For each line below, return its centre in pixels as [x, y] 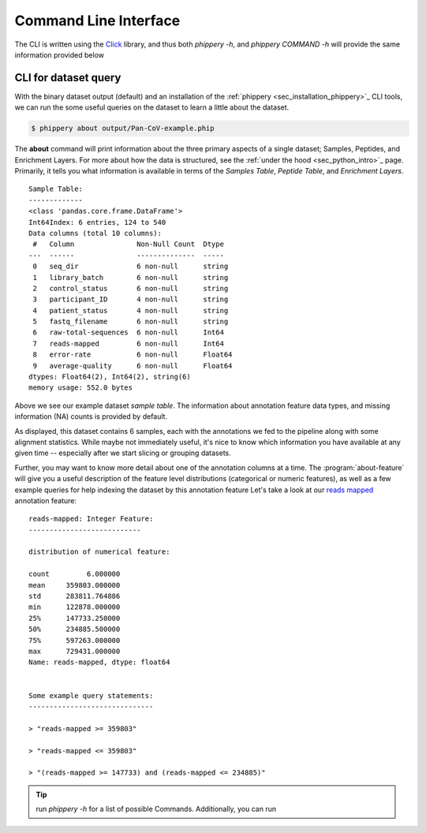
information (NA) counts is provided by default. [91, 416]
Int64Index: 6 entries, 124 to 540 [97, 222]
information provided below [59, 54]
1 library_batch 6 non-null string [131, 277]
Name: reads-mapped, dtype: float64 [99, 662]
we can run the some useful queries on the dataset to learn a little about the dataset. [152, 107]
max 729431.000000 [75, 651]
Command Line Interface [97, 21]
